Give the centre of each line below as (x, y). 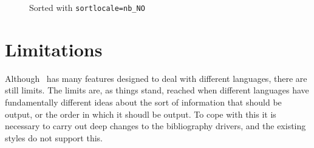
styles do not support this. (54, 137)
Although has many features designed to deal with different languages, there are (156, 78)
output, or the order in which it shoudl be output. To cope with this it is (141, 114)
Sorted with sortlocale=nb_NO (87, 7)
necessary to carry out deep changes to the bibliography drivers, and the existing (155, 126)
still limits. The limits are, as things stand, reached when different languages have (157, 90)
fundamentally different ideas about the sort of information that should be (143, 102)
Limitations (54, 49)
